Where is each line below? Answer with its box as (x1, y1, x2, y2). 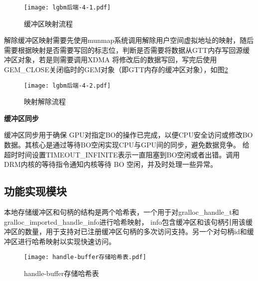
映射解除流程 (24, 96, 66, 107)
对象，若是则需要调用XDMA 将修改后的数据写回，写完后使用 (17, 54, 217, 65)
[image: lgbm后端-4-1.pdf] (24, 4, 111, 11)
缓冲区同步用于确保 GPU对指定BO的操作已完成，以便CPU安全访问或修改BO (4, 130, 253, 140)
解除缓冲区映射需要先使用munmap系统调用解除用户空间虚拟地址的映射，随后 (4, 35, 254, 45)
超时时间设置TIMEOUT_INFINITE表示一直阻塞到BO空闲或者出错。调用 (4, 149, 240, 159)
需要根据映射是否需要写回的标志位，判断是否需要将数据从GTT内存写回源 (4, 44, 243, 55)
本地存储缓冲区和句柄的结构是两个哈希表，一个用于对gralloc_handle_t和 (4, 207, 239, 217)
